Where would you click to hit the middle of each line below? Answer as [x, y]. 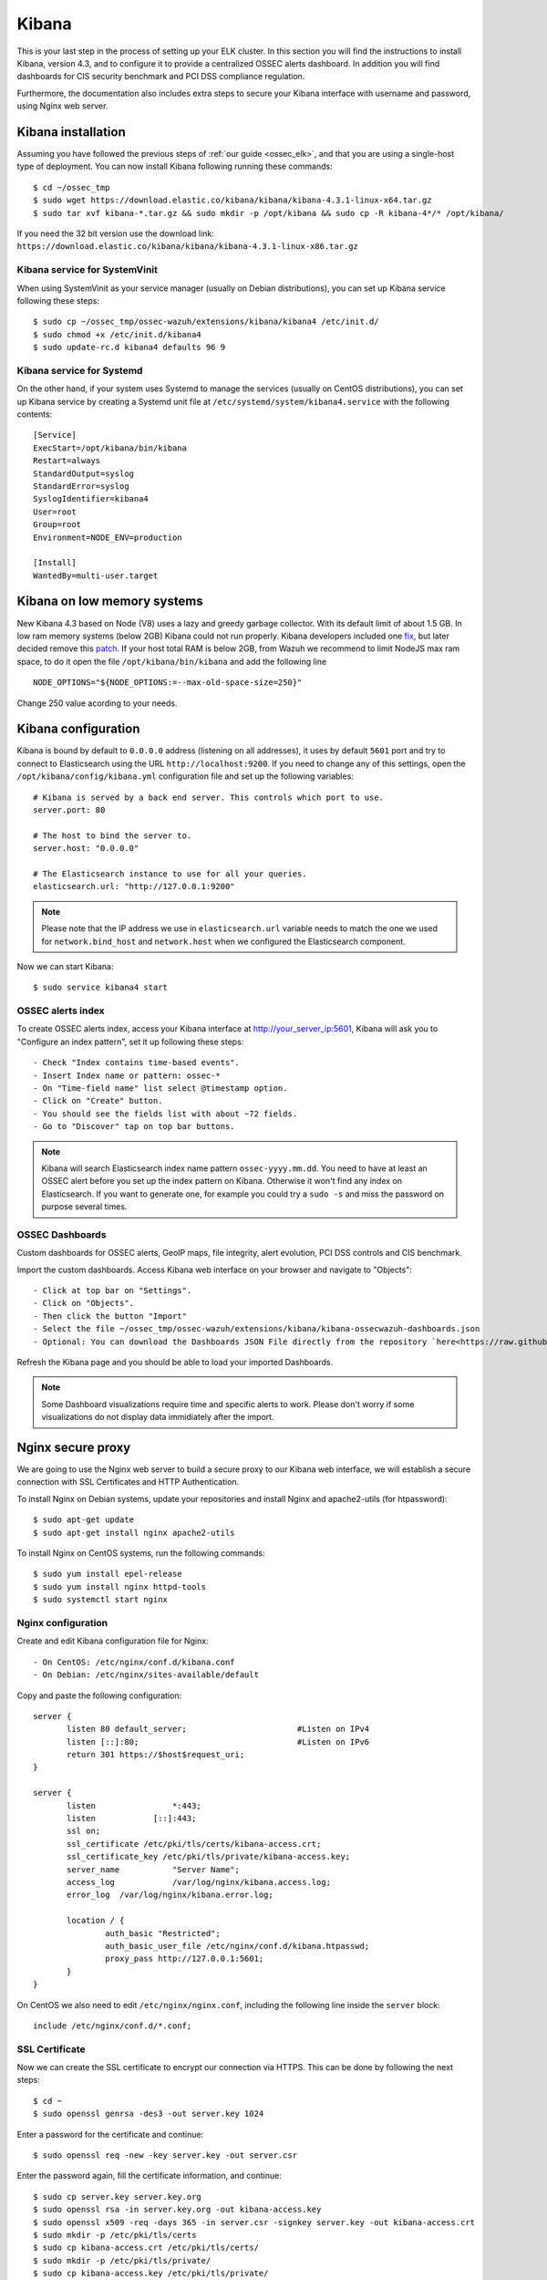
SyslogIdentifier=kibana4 [91, 499]
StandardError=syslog [81, 486]
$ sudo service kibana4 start [101, 988]
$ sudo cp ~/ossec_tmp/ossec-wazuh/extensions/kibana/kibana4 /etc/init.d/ [206, 322]
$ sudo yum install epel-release [108, 1574]
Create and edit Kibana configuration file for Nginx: [113, 1641]
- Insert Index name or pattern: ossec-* [127, 1075]
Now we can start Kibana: [65, 966]
